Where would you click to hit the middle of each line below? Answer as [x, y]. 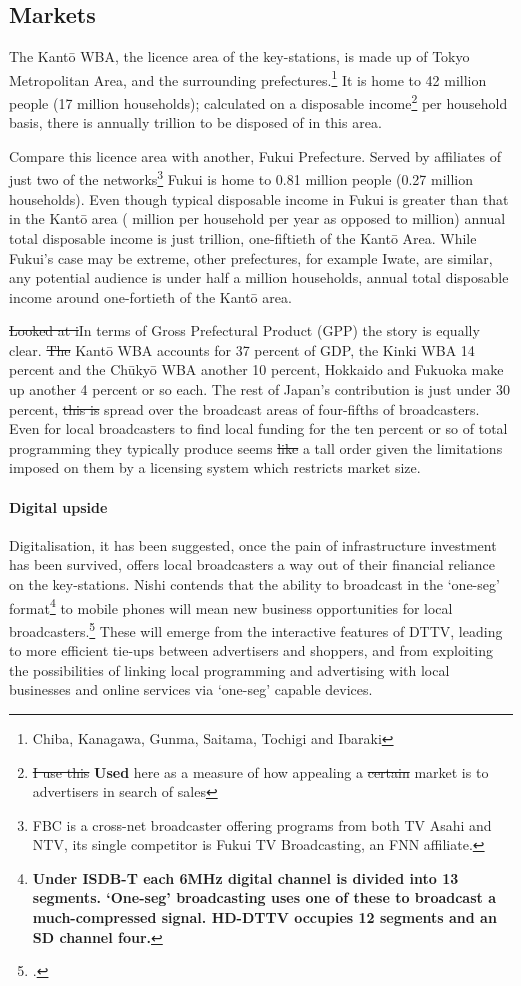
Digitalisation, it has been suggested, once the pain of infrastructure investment [253, 544]
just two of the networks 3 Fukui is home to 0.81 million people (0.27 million [241, 178]
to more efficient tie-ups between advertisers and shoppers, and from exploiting [251, 650]
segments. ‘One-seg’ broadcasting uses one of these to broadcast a [264, 897]
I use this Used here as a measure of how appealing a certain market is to [260, 771]
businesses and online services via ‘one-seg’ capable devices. [191, 689]
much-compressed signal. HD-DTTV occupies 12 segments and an [264, 917]
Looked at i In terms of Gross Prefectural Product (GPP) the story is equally [244, 330]
